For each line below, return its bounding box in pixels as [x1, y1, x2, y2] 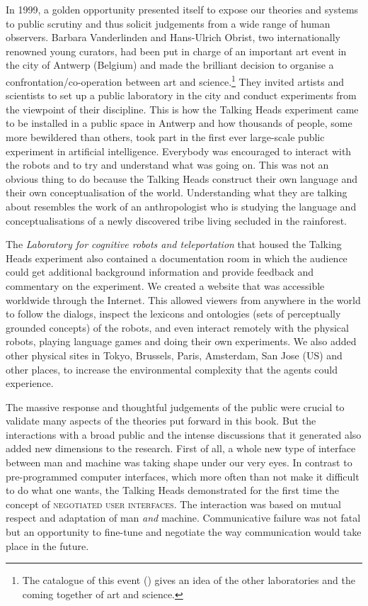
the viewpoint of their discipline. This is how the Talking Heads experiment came [6, 101, 359, 116]
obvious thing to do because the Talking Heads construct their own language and [6, 171, 358, 186]
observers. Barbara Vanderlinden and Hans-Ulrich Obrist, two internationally [6, 30, 340, 45]
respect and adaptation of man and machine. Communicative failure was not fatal [6, 510, 361, 525]
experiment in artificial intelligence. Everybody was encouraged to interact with [6, 143, 352, 158]
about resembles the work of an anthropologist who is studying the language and [6, 198, 357, 213]
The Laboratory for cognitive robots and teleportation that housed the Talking [6, 237, 342, 252]
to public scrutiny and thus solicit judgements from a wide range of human [6, 16, 330, 30]
